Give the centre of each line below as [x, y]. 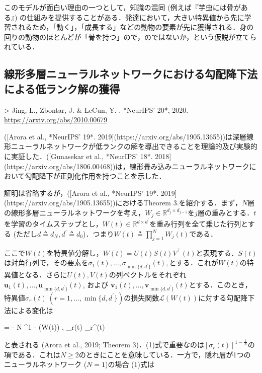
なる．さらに [46, 275]
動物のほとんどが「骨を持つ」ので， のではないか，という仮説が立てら [141, 36]
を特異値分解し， [75, 252]
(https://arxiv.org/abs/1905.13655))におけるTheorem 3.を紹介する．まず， [123, 203]
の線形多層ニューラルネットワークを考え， [74, 212]
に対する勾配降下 [227, 297]
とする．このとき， [220, 284]
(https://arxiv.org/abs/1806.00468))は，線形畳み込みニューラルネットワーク [127, 166]
